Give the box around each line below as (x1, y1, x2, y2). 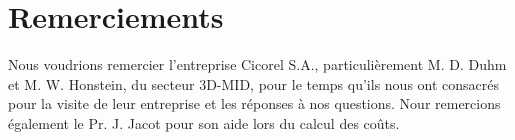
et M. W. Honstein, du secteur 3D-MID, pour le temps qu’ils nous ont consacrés (8, 73, 500, 94)
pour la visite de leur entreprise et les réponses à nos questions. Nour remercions (8, 93, 501, 114)
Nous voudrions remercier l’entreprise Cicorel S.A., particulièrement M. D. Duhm (8, 54, 507, 75)
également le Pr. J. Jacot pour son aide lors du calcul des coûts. (8, 112, 400, 133)
